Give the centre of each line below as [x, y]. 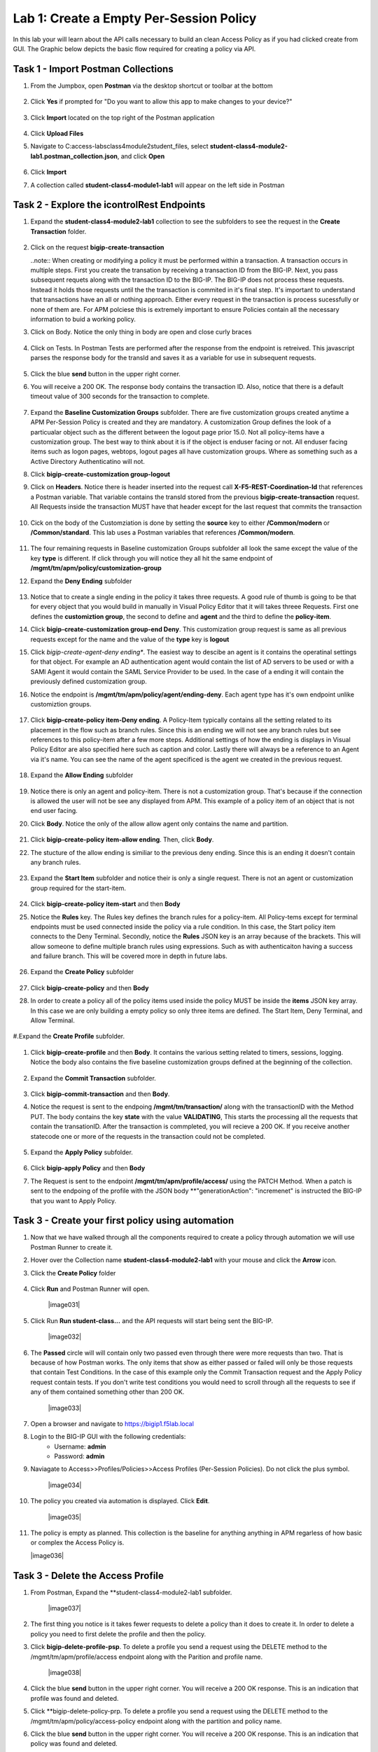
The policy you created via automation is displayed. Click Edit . [120, 1501]
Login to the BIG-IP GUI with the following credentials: [108, 1437]
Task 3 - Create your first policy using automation [124, 1220]
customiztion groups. [61, 704]
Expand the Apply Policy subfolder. [82, 1152]
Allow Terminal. [52, 1020]
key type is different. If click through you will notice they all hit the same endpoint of [152, 558]
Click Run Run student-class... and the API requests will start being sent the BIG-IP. [152, 1320]
